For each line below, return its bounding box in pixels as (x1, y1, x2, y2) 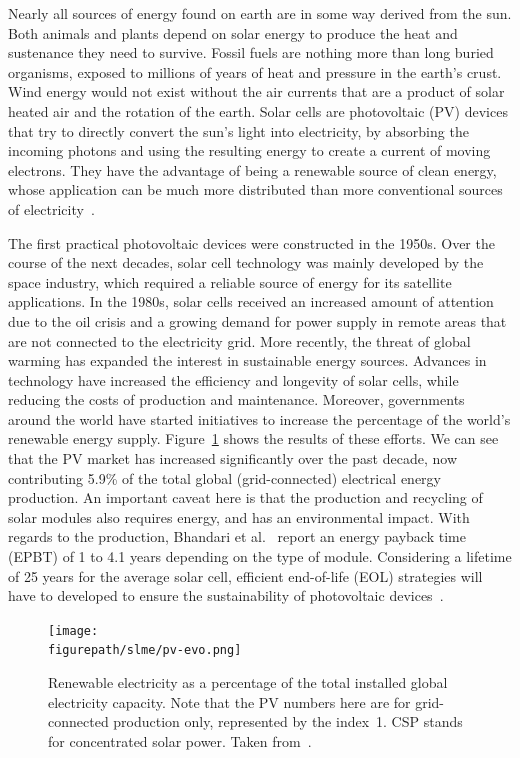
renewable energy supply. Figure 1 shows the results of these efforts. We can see (8, 428, 499, 449)
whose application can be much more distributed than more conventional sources (8, 179, 503, 200)
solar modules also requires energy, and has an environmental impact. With (8, 506, 470, 527)
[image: (48, 623, 99, 638)
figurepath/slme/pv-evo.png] (48, 643, 242, 658)
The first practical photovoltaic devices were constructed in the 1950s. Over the (8, 232, 495, 253)
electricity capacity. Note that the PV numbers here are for (48, 691, 411, 712)
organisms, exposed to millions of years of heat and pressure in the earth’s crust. (8, 61, 502, 82)
